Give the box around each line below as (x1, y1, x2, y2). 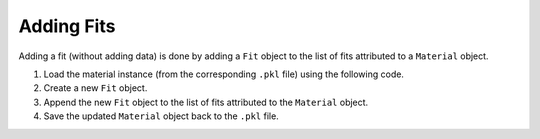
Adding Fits (18, 15, 116, 37)
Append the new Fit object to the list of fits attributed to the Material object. (43, 96, 369, 108)
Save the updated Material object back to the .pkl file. (43, 110, 279, 122)
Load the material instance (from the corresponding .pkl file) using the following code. (43, 68, 405, 80)
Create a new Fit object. (43, 82, 148, 94)
